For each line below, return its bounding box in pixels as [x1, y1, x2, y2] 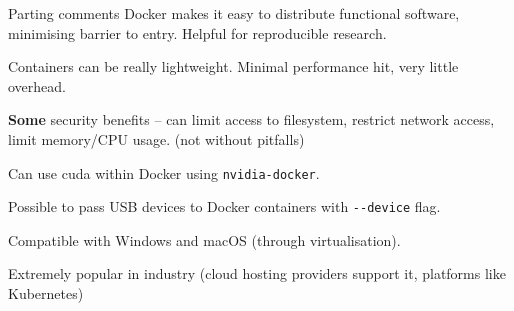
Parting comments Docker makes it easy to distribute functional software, [8, 3, 460, 23]
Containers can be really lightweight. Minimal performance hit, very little [8, 56, 459, 77]
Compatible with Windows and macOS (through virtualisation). [8, 229, 401, 250]
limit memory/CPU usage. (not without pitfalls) [8, 128, 305, 149]
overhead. [8, 75, 66, 96]
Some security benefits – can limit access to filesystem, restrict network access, [8, 109, 495, 130]
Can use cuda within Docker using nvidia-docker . [8, 162, 320, 183]
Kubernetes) [8, 283, 84, 304]
